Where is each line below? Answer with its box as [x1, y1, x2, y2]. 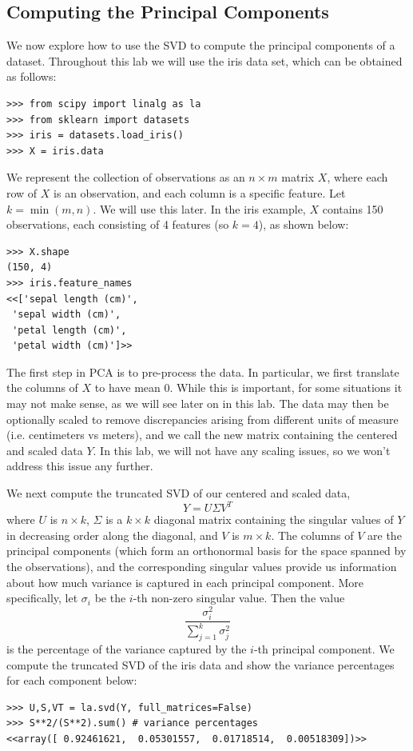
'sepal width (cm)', [12, 309, 121, 321]
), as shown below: [258, 216, 349, 233]
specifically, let [6, 589, 78, 606]
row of [6, 184, 38, 201]
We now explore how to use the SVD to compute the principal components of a [6, 37, 395, 54]
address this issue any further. [6, 457, 153, 474]
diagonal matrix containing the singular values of [153, 511, 394, 528]
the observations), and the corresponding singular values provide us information [6, 557, 397, 574]
